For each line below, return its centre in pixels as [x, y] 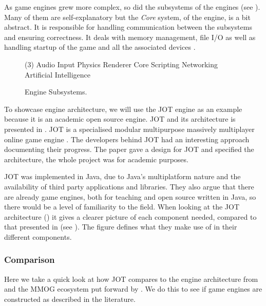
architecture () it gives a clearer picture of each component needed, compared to [130, 216]
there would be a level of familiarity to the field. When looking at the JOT [122, 207]
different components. [38, 236]
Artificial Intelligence [58, 74]
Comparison [30, 260]
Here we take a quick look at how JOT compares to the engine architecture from [131, 279]
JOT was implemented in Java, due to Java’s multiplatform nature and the [122, 176]
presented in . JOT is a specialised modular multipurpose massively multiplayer [129, 129]
